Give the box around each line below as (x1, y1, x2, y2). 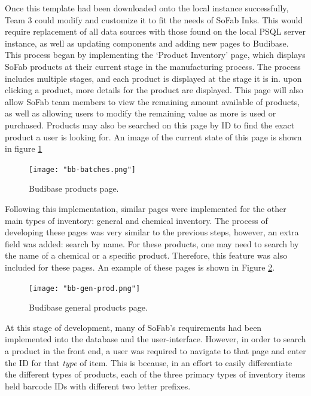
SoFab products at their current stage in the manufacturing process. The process (5, 60, 301, 72)
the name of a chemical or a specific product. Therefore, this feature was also (5, 249, 288, 262)
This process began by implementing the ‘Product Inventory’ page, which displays (5, 48, 306, 61)
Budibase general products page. (29, 301, 148, 314)
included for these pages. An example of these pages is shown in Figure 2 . (5, 260, 275, 273)
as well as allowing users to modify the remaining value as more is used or (5, 107, 276, 119)
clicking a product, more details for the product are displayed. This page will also (5, 84, 304, 96)
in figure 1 (5, 142, 42, 155)
